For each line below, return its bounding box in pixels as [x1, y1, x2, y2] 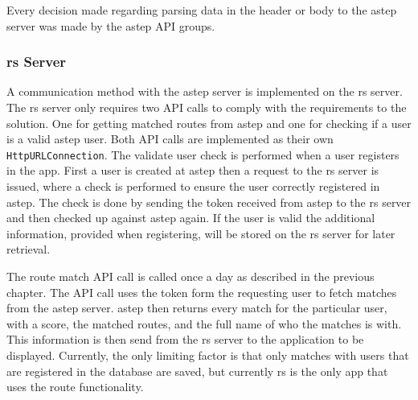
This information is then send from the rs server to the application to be [6, 331, 364, 348]
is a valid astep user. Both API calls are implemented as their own [6, 130, 334, 147]
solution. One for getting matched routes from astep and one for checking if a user [6, 114, 412, 131]
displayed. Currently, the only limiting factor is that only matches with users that [6, 346, 409, 363]
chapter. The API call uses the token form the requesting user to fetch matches [6, 283, 397, 300]
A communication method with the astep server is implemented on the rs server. [6, 83, 403, 100]
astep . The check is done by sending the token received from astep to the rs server [6, 193, 412, 210]
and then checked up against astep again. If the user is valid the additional [6, 209, 375, 226]
